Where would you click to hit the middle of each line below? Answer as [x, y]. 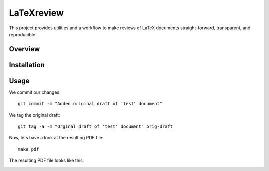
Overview [25, 49]
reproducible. [23, 34]
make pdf [29, 149]
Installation [27, 65]
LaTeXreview [37, 13]
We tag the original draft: [35, 115]
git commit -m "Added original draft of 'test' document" [90, 104]
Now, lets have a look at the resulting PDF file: [56, 138]
